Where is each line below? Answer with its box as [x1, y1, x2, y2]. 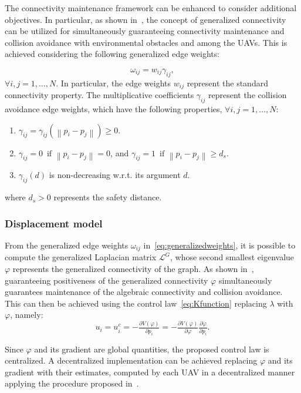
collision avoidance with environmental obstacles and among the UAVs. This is [5, 36, 288, 48]
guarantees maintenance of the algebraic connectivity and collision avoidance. [5, 285, 283, 298]
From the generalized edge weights [5, 239, 128, 251]
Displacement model [5, 216, 103, 230]
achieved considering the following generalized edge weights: [5, 48, 220, 60]
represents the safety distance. [53, 191, 162, 203]
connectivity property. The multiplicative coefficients [5, 89, 194, 101]
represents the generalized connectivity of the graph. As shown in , [12, 263, 254, 275]
